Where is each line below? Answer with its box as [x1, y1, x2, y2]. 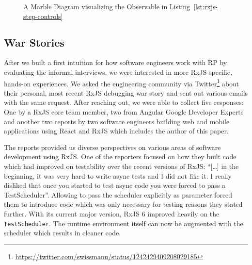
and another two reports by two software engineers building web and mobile [4, 116, 230, 126]
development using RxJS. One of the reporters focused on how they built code [4, 151, 236, 162]
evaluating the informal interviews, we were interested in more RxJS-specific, [4, 66, 232, 77]
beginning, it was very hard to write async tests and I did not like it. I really [4, 170, 232, 181]
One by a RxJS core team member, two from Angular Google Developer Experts [4, 107, 244, 117]
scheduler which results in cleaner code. [4, 228, 121, 238]
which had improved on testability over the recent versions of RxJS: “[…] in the [4, 161, 239, 171]
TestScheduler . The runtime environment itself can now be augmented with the [4, 218, 243, 228]
